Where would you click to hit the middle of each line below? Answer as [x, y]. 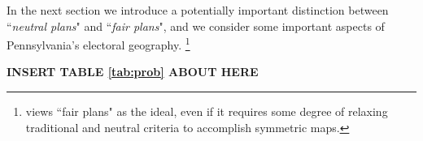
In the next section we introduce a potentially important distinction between [198, 10]
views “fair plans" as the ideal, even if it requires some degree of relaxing [207, 111]
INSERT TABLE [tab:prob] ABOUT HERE [133, 72]
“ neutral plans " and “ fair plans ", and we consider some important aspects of [196, 26]
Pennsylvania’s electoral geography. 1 [98, 43]
